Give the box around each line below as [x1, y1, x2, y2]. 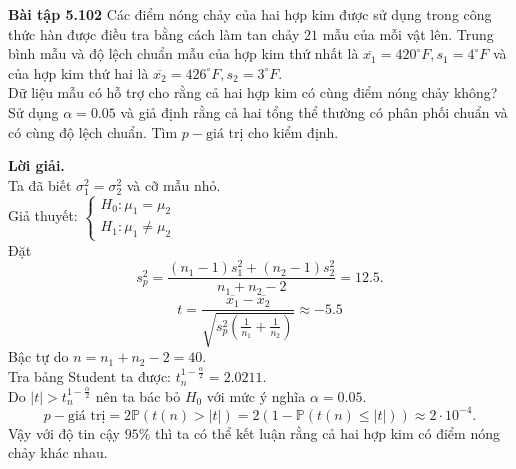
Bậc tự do [8, 346, 69, 367]
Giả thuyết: [8, 205, 78, 226]
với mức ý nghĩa [206, 385, 306, 406]
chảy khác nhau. [8, 442, 108, 463]
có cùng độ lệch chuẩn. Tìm [8, 121, 178, 142]
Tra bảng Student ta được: [8, 366, 172, 387]
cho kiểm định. [248, 121, 339, 142]
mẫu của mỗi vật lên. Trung [322, 23, 494, 44]
